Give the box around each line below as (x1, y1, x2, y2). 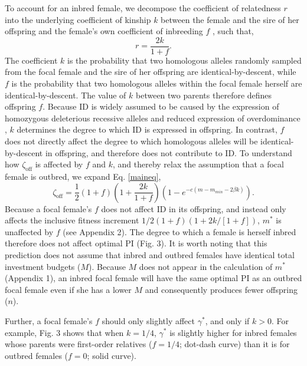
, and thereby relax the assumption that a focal (112, 158, 284, 170)
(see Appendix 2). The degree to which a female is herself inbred (63, 225, 296, 238)
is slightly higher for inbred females (169, 326, 297, 338)
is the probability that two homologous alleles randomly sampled (67, 54, 302, 66)
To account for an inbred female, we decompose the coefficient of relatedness (5, 2, 281, 14)
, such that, (213, 25, 254, 37)
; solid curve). (87, 349, 136, 361)
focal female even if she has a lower (5, 283, 132, 295)
